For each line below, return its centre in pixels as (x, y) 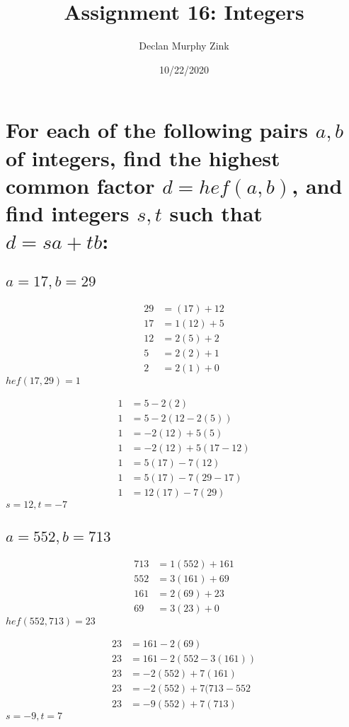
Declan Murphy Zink (184, 46)
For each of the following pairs (157, 130)
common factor (80, 185)
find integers (68, 213)
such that (216, 213)
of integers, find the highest (143, 157)
